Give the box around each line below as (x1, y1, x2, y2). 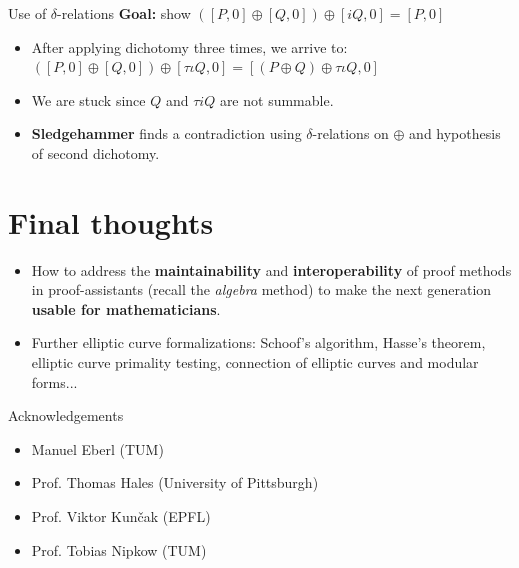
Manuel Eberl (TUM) (31, 438, 164, 459)
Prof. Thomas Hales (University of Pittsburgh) (31, 472, 319, 493)
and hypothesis (409, 123, 501, 144)
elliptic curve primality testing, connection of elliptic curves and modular (31, 352, 479, 373)
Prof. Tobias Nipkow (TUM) (31, 539, 207, 560)
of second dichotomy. (31, 142, 160, 163)
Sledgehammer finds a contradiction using (31, 123, 302, 144)
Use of (8, 3, 47, 23)
